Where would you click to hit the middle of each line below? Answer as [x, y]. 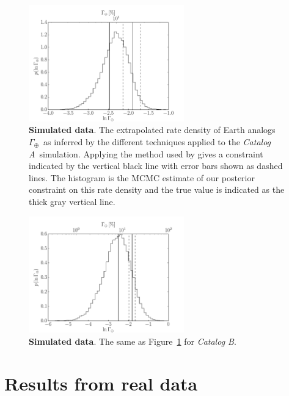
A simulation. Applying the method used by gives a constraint [146, 153]
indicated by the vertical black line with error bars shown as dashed [156, 166]
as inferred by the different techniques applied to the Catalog [157, 141]
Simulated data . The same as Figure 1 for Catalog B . [133, 341]
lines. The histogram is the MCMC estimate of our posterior [142, 177]
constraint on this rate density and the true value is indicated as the [157, 189]
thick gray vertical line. [72, 201]
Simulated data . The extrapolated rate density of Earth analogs [152, 130]
